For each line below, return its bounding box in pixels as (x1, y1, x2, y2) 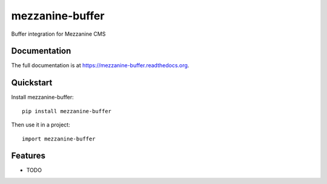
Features (11, 151, 45, 161)
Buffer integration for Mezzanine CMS (11, 30, 106, 38)
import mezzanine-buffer (22, 135, 96, 142)
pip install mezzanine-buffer (22, 108, 112, 114)
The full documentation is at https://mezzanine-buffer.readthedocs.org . (11, 62, 190, 69)
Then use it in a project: (11, 121, 70, 128)
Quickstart (11, 77, 53, 88)
